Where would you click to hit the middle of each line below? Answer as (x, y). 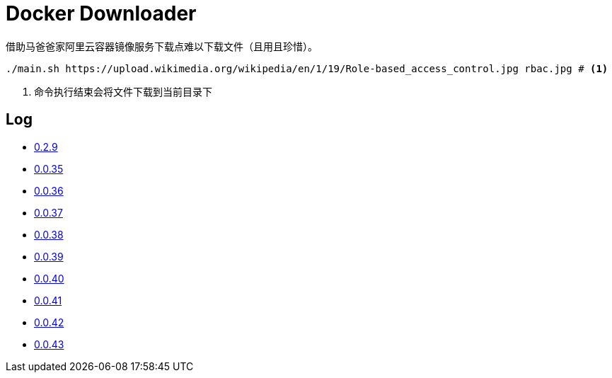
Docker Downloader (101, 13)
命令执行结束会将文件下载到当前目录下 (123, 91)
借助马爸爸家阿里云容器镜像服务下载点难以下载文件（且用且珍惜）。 (162, 46)
